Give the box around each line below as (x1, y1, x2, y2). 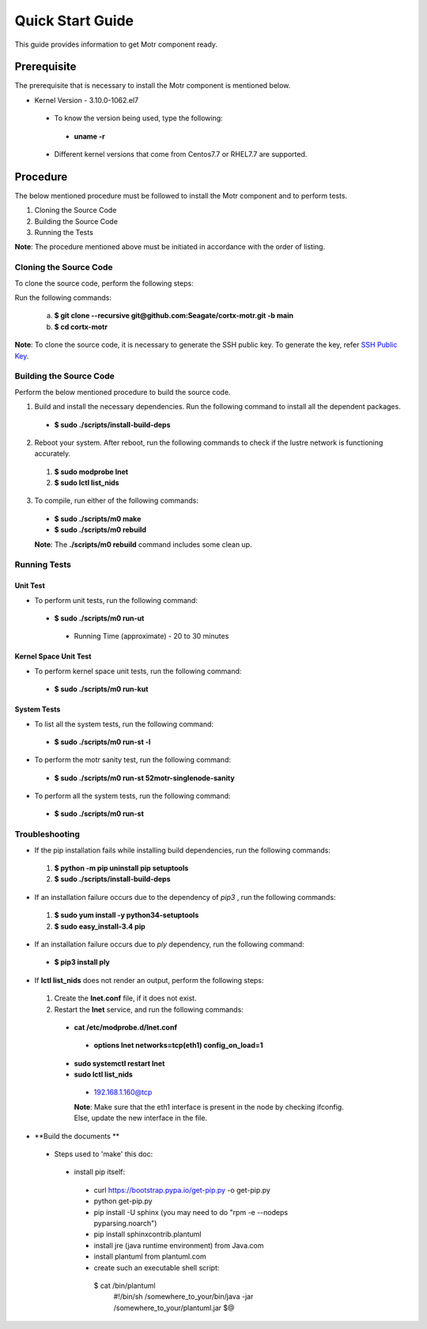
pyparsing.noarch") (93, 1219, 157, 1228)
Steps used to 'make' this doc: (54, 1149, 153, 1159)
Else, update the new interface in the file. (74, 1113, 208, 1123)
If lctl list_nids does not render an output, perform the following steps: (34, 975, 264, 985)
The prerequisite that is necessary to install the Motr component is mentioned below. (14, 81, 291, 90)
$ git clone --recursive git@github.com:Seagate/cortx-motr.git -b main (54, 311, 294, 321)
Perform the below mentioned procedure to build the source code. (14, 387, 231, 397)
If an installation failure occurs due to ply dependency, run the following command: (34, 939, 304, 949)
